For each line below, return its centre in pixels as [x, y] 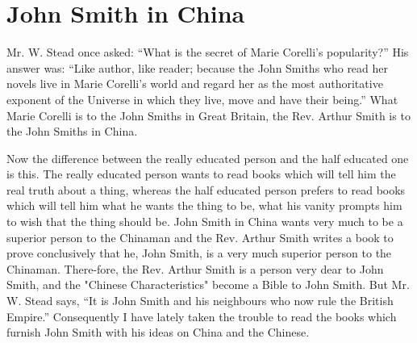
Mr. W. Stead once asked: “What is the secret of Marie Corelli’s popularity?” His [208, 52]
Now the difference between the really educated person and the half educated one [208, 158]
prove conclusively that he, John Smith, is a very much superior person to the [199, 253]
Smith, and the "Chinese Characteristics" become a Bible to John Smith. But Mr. [208, 284]
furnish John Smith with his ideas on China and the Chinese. [158, 332]
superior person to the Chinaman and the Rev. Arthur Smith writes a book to [200, 237]
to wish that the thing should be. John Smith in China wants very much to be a [205, 222]
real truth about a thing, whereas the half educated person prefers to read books [206, 189]
